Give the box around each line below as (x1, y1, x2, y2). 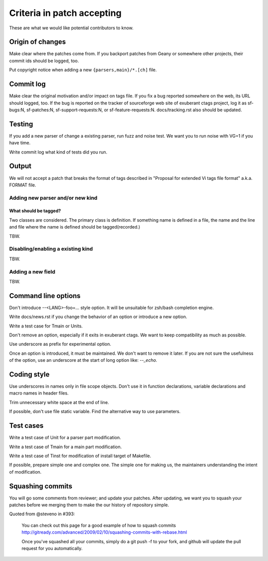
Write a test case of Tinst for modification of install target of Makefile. (9, 453, 151, 459)
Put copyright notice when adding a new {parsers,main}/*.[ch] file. (9, 67, 157, 73)
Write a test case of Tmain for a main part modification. (9, 444, 122, 450)
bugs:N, (9, 107, 26, 113)
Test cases (9, 421, 44, 430)
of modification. (9, 469, 42, 475)
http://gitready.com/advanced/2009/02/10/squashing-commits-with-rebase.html (21, 529, 187, 535)
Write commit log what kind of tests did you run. (9, 149, 108, 155)
